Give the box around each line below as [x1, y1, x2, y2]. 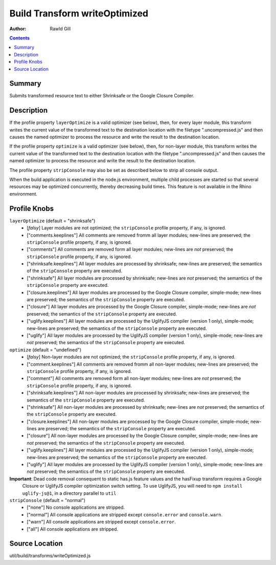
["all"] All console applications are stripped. [27, 526, 119, 532]
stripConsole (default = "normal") [9, 497, 86, 503]
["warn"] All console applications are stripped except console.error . [27, 519, 176, 525]
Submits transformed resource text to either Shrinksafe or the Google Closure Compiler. [9, 93, 194, 99]
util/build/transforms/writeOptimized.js [9, 553, 91, 559]
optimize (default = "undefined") [9, 346, 82, 353]
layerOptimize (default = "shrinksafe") [9, 218, 96, 224]
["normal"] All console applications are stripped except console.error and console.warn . [27, 511, 223, 517]
